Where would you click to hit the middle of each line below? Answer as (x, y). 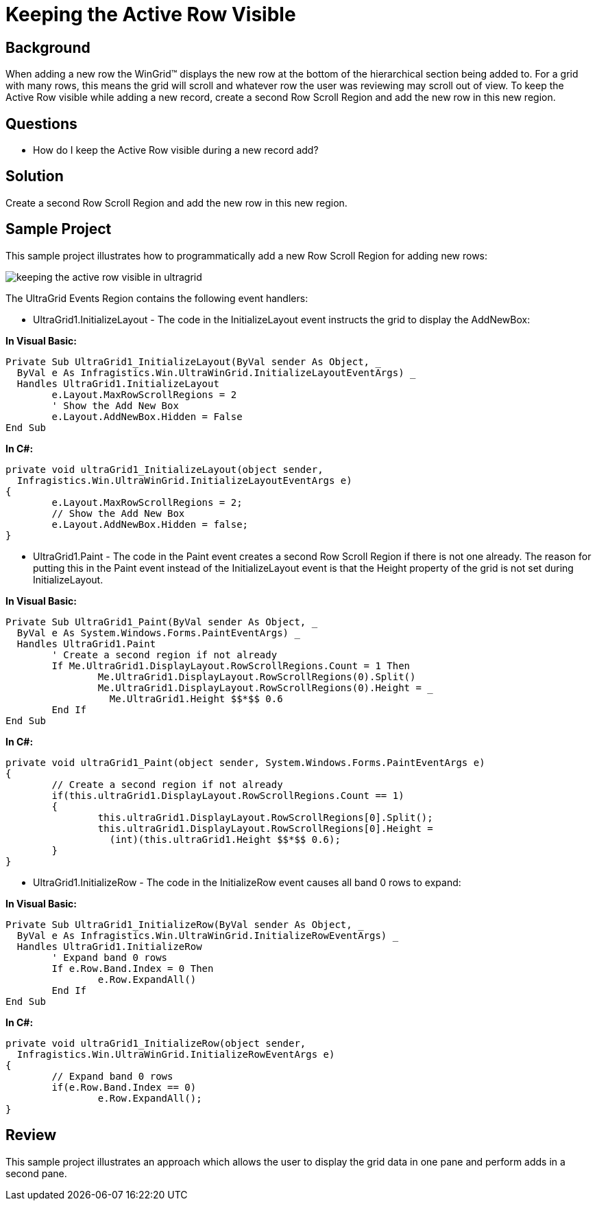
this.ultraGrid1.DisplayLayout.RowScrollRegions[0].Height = (265, 828)
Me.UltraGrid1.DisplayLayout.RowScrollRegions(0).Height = (259, 687)
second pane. (36, 1173)
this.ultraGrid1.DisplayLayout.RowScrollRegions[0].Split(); (265, 817)
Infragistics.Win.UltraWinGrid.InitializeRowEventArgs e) (176, 1054)
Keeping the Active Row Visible (151, 14)
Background (48, 47)
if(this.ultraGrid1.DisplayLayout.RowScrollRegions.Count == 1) (228, 795)
